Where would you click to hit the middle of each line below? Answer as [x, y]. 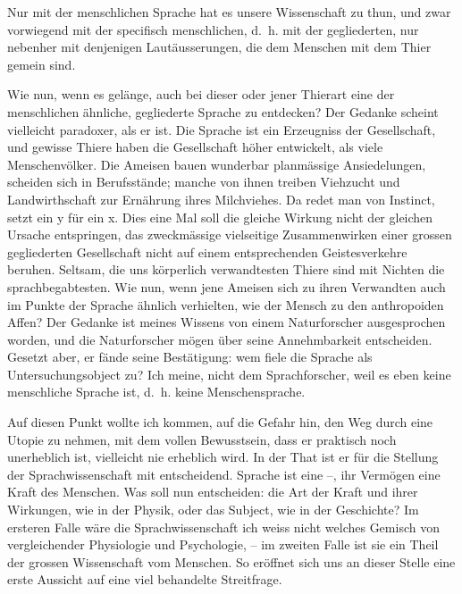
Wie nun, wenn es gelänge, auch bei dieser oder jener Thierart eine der [201, 94]
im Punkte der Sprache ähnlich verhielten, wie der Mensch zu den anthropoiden [226, 304]
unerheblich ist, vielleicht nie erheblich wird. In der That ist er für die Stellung [223, 457]
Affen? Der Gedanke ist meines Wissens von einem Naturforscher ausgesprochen [227, 322]
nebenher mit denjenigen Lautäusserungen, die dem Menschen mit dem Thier [219, 47]
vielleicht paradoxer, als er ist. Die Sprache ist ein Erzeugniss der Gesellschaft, [222, 129]
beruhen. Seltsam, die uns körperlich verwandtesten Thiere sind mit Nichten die [226, 269]
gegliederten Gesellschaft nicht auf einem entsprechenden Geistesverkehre [207, 251]
